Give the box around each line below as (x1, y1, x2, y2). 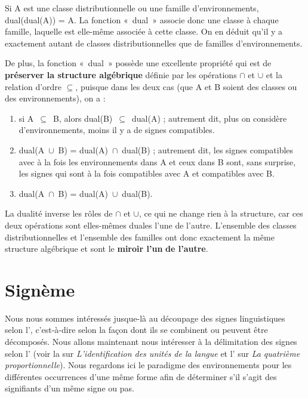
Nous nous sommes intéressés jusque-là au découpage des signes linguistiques (5, 311, 285, 324)
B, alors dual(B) (53, 112, 113, 124)
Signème (5, 277, 75, 301)
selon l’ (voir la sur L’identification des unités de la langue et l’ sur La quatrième (5, 347, 300, 359)
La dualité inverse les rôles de (5, 207, 113, 220)
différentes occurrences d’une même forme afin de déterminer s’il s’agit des (5, 370, 277, 382)
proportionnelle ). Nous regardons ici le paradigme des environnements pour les (5, 359, 292, 371)
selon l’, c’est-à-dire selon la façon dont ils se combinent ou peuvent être (5, 323, 268, 336)
